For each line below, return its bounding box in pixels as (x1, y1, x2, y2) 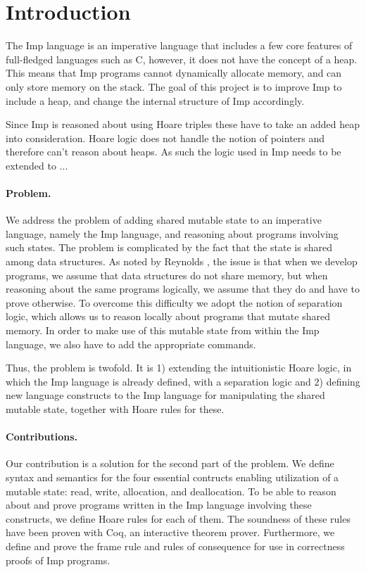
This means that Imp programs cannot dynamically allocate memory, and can (6, 65, 342, 80)
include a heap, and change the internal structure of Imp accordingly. (6, 93, 305, 108)
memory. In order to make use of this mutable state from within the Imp (6, 323, 320, 338)
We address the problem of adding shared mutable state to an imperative (6, 212, 322, 227)
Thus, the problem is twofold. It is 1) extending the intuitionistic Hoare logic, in (6, 360, 352, 375)
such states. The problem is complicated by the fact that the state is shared (6, 240, 333, 255)
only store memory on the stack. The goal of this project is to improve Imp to (6, 79, 342, 94)
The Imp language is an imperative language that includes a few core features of (6, 38, 353, 53)
